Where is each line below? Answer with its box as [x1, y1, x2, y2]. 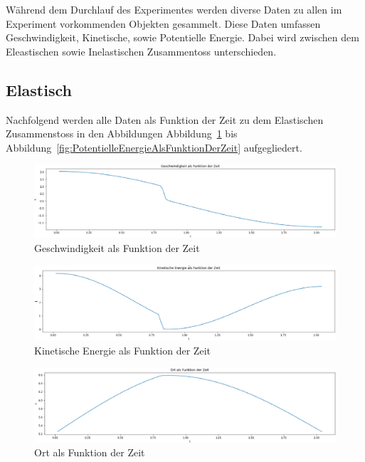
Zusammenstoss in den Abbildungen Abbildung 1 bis [6, 126, 238, 141]
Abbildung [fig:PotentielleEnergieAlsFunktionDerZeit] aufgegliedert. [6, 140, 302, 154]
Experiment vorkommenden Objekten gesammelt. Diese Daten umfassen [6, 16, 321, 31]
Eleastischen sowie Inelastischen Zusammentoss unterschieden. [6, 43, 277, 58]
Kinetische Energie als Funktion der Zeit [34, 342, 211, 357]
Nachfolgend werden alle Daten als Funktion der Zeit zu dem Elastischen [6, 112, 324, 127]
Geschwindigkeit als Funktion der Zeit [34, 241, 200, 256]
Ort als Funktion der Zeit [34, 445, 145, 460]
